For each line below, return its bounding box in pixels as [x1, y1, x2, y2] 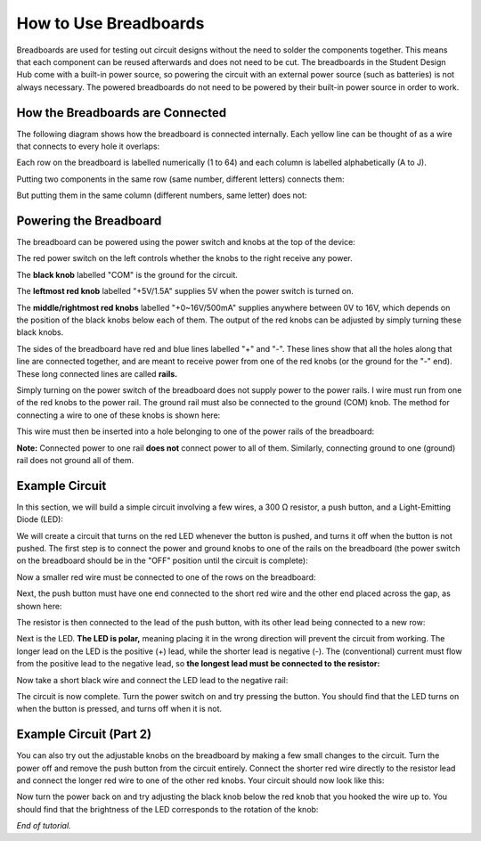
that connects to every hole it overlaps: [16, 141, 160, 151]
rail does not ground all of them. [16, 454, 134, 465]
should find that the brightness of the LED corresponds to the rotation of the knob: [16, 804, 319, 814]
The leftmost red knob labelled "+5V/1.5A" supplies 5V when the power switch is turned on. [16, 286, 354, 297]
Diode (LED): [16, 514, 64, 525]
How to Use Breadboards [16, 13, 205, 33]
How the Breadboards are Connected [16, 105, 227, 120]
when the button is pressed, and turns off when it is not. [16, 704, 223, 714]
